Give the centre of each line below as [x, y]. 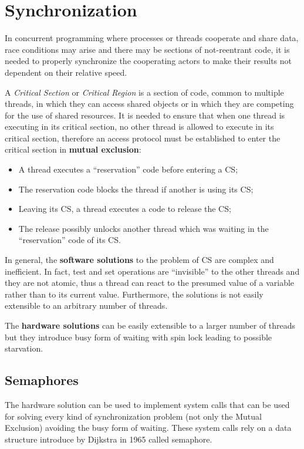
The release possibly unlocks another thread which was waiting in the [143, 228]
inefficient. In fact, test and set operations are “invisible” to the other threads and [152, 271]
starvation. [24, 348]
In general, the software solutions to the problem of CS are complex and [139, 260]
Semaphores [42, 380]
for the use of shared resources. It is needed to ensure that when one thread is [145, 115]
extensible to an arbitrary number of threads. [86, 305]
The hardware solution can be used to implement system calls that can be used [147, 404]
